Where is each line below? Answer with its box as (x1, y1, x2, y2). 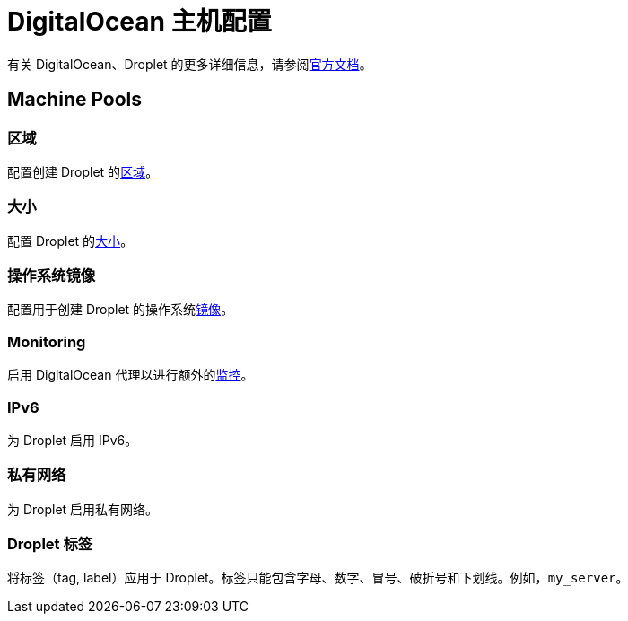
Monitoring (7, 332, 86, 351)
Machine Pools (7, 88, 143, 111)
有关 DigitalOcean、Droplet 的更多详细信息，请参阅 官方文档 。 (7, 56, 372, 72)
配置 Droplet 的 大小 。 (7, 232, 134, 249)
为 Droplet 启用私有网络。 (7, 501, 159, 517)
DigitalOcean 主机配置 (7, 6, 272, 37)
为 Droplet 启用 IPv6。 (7, 432, 138, 448)
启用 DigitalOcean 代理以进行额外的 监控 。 (7, 367, 254, 383)
